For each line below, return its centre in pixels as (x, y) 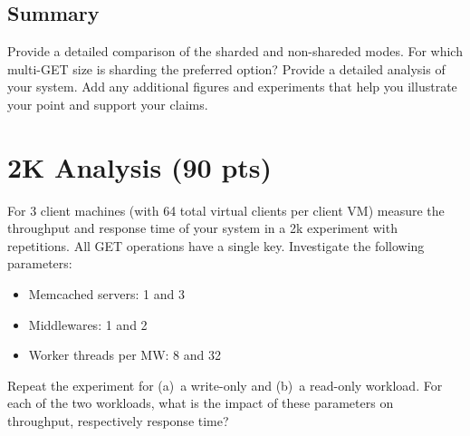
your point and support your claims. (108, 104)
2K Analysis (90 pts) (140, 166)
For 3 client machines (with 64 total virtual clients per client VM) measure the (226, 210)
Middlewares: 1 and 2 (88, 324)
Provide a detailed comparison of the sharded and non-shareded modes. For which (235, 51)
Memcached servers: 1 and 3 (106, 294)
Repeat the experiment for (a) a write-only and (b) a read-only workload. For (225, 385)
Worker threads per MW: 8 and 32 (125, 355)
